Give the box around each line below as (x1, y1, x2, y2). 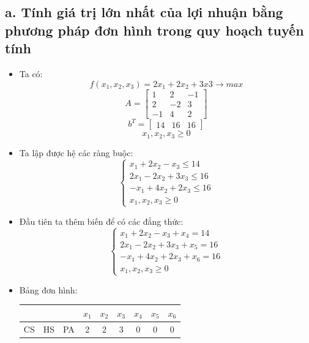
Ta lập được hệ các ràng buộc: (19, 146, 133, 159)
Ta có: (19, 67, 43, 80)
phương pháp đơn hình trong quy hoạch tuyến (5, 20, 304, 39)
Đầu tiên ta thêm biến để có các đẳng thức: (19, 214, 184, 227)
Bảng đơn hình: (19, 283, 78, 296)
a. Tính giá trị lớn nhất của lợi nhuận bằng (5, 2, 283, 21)
